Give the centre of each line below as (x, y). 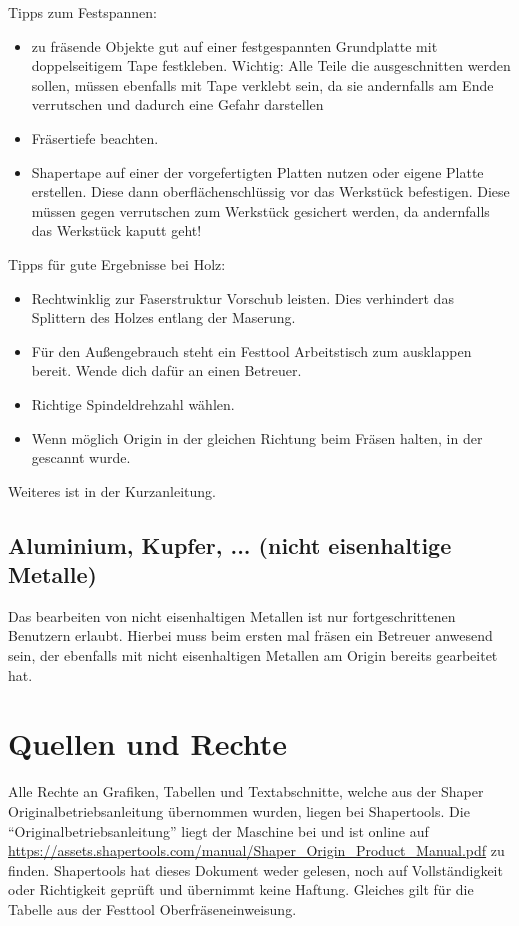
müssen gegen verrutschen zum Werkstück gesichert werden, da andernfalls (260, 210)
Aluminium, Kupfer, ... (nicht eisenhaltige (230, 544)
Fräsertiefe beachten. (95, 137)
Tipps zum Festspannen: (82, 12)
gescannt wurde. (81, 457)
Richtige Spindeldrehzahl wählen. (133, 403)
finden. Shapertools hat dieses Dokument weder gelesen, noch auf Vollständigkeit (255, 869)
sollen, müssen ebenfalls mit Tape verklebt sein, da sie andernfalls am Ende (262, 84)
